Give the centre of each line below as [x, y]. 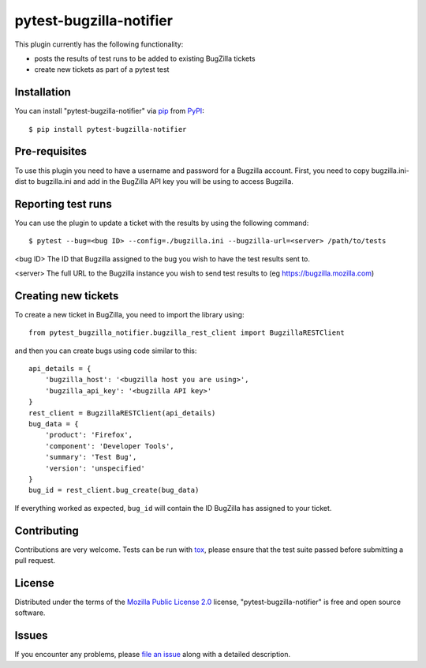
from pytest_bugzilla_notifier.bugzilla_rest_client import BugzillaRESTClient [187, 333]
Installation [43, 92]
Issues [31, 636]
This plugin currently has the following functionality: [99, 44]
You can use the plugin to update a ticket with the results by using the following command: [162, 223]
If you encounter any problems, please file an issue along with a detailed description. [153, 655]
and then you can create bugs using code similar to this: [106, 351]
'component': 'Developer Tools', [110, 446]
